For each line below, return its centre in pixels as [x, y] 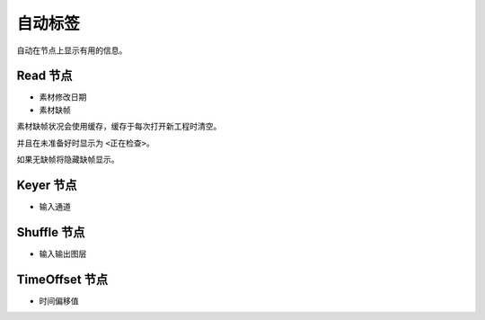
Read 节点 [44, 76]
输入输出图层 [63, 253]
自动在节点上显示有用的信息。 [72, 50]
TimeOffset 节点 [62, 279]
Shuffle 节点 [51, 232]
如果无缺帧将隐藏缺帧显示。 [68, 160]
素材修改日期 [63, 97]
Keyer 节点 [47, 185]
